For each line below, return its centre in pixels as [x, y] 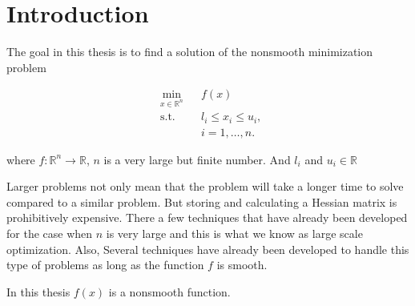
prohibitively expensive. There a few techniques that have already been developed [207, 217]
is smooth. [242, 265]
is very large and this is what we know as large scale [234, 234]
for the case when [50, 234]
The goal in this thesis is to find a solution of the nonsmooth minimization [190, 52]
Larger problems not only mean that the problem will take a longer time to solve [205, 186]
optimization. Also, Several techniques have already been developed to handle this [208, 249]
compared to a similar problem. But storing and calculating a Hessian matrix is [202, 201]
